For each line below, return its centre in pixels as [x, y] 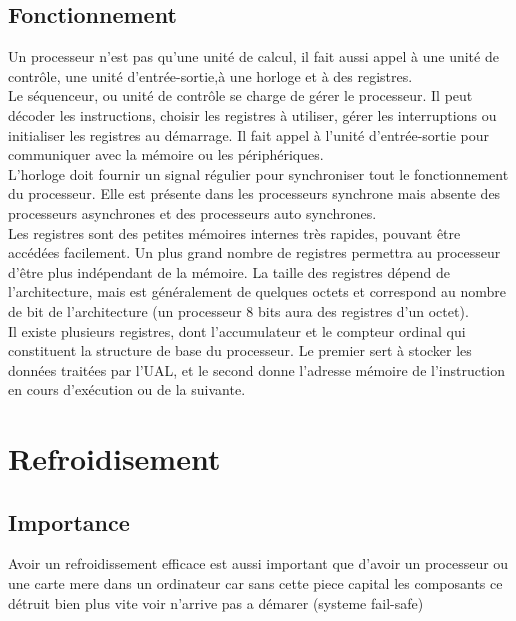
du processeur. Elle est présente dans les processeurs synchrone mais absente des [254, 193]
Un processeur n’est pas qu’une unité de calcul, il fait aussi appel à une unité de [253, 56]
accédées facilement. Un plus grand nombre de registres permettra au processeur [254, 252]
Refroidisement [114, 458]
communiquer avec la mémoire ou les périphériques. [166, 154]
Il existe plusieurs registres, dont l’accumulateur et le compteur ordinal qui [237, 330]
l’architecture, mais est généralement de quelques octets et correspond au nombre [257, 291]
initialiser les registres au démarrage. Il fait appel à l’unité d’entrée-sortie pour [248, 134]
